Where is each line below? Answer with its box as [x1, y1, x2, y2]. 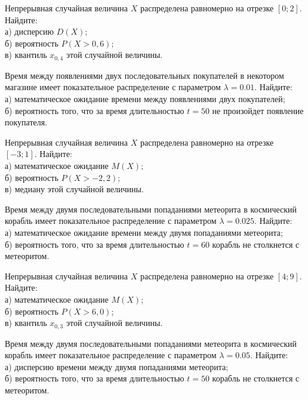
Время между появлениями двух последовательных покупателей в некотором [5, 69, 284, 81]
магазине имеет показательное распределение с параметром [5, 81, 221, 93]
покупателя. [5, 116, 48, 128]
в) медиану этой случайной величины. [5, 183, 144, 195]
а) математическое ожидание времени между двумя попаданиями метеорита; [5, 226, 283, 238]
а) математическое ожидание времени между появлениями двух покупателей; [5, 93, 285, 105]
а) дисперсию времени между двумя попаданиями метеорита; [5, 360, 229, 373]
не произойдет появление [212, 104, 304, 116]
